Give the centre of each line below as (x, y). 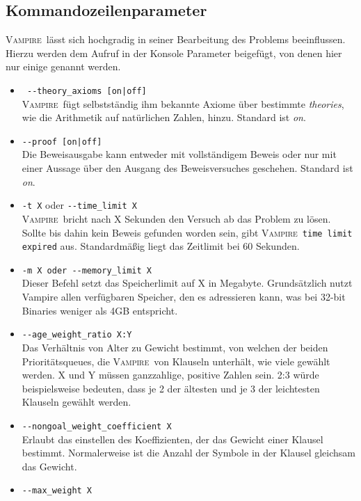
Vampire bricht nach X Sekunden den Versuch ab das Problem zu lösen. (176, 218)
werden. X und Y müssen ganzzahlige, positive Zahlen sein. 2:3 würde (170, 375)
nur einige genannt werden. (63, 66)
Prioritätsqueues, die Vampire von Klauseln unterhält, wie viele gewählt (176, 361)
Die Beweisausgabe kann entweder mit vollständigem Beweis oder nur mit (179, 154)
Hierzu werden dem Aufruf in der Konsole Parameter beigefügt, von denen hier (174, 53)
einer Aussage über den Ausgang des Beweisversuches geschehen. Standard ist (187, 168)
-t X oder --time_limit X (79, 205)
